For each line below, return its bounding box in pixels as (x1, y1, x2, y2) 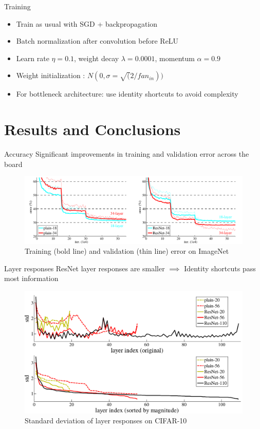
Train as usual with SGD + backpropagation (16, 18, 158, 29)
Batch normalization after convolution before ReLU (16, 35, 179, 46)
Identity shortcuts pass (184, 263, 256, 273)
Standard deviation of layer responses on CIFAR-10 (25, 415, 187, 426)
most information (4, 273, 59, 284)
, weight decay (74, 52, 119, 63)
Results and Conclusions (4, 119, 181, 140)
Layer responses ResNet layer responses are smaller (4, 263, 165, 273)
